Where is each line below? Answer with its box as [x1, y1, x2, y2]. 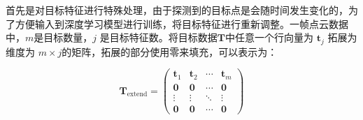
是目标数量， [34, 30, 93, 45]
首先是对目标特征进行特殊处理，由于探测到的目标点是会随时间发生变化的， [6, 3, 348, 17]
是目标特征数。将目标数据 [99, 30, 218, 45]
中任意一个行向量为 [225, 30, 313, 45]
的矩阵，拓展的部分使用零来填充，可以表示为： [62, 44, 278, 59]
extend [127, 91, 148, 98]
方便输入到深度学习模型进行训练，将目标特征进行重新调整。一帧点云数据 [15, 16, 348, 31]
